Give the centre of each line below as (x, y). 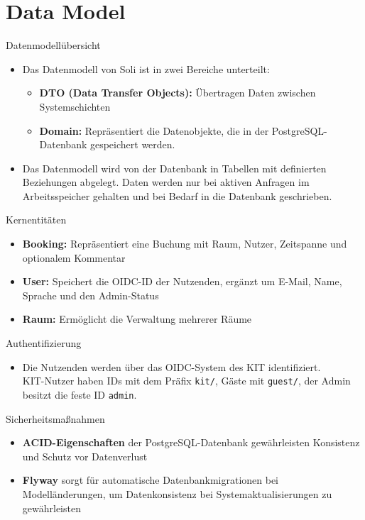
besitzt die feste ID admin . (80, 394)
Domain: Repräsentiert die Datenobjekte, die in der (154, 130)
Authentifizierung (44, 343)
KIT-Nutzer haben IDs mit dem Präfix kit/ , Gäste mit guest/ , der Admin (186, 381)
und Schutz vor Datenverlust (85, 456)
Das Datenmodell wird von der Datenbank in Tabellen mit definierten (174, 168)
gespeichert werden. (132, 144)
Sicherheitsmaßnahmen (55, 418)
